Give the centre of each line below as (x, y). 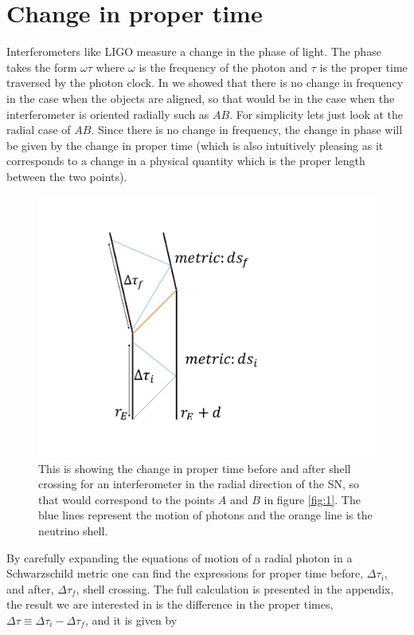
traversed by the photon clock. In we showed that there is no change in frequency (205, 83)
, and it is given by (131, 619)
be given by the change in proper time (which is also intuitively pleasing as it (195, 145)
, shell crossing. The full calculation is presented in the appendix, (235, 588)
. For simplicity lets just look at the (316, 114)
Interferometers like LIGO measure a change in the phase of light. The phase (194, 51)
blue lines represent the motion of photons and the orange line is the (205, 515)
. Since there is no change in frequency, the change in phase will (247, 130)
